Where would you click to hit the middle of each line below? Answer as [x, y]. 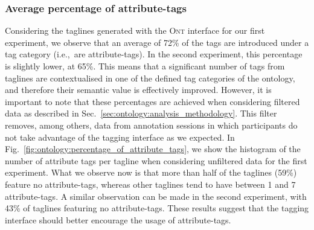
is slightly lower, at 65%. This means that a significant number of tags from [145, 66]
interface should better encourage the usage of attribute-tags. [118, 219]
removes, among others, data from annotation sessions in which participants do [151, 125]
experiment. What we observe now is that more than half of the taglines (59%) [151, 172]
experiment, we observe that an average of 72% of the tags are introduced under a [157, 42]
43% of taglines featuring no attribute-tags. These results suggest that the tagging [157, 208]
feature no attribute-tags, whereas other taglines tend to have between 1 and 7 [150, 184]
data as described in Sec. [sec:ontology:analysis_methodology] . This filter [141, 113]
